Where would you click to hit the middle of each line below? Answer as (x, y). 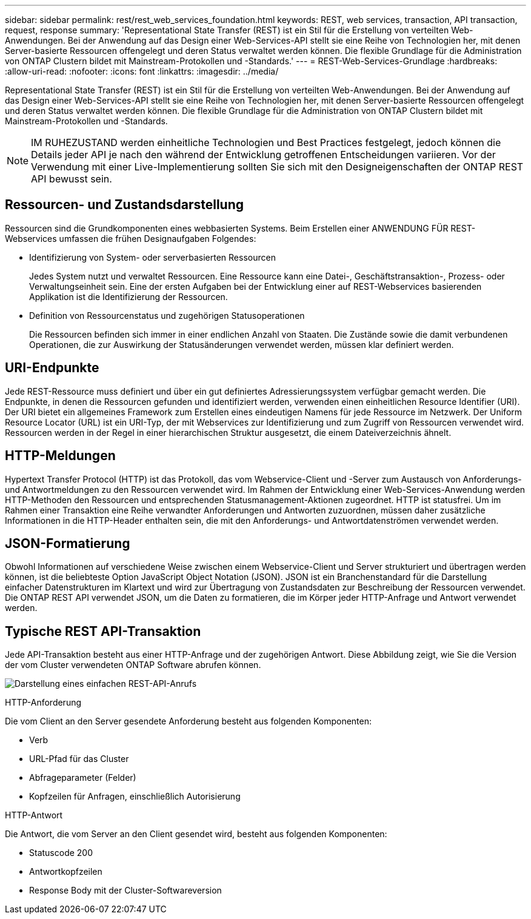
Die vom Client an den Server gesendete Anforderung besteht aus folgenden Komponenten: (189, 721)
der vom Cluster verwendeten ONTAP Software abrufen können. (133, 665)
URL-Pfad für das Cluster (79, 759)
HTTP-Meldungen (60, 456)
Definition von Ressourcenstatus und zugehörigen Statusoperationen (167, 315)
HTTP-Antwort (34, 815)
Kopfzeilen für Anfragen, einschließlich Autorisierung (135, 797)
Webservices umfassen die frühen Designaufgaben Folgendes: (131, 238)
